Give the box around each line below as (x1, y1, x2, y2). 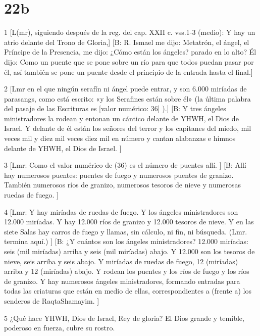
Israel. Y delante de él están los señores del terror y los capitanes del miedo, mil (4, 123, 251, 133)
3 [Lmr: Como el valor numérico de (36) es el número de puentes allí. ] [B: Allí (4, 160, 246, 170)
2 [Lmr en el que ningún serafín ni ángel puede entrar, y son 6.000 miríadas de (4, 83, 247, 94)
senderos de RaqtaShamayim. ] (4, 295, 99, 306)
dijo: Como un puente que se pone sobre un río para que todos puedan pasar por (4, 56, 254, 67)
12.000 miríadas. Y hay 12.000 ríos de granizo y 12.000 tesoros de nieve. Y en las (4, 216, 254, 227)
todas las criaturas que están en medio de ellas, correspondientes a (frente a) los (4, 285, 251, 296)
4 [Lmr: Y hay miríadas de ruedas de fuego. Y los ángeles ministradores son (4, 206, 238, 217)
